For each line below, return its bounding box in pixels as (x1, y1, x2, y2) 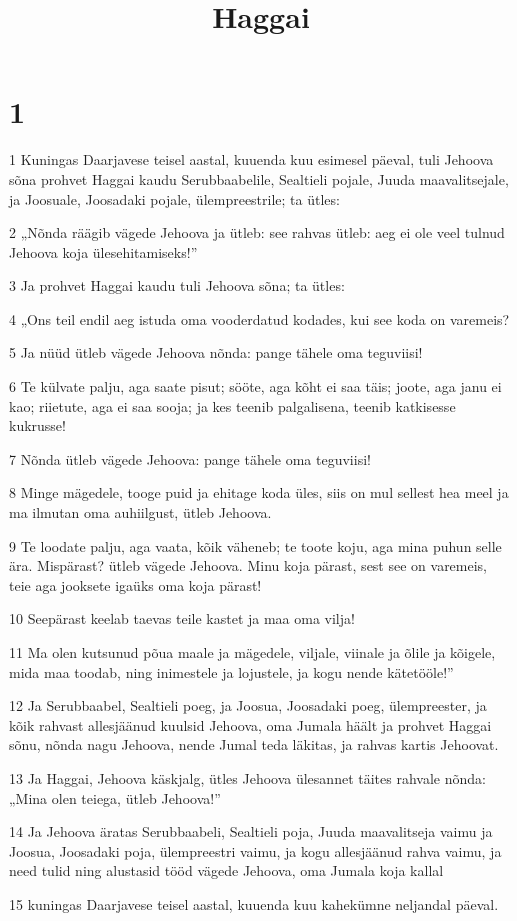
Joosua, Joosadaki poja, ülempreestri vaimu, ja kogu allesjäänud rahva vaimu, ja (9, 840, 502, 861)
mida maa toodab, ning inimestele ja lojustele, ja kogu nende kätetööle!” (9, 661, 454, 682)
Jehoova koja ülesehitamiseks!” (9, 241, 198, 262)
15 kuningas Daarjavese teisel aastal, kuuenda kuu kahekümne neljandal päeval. (9, 893, 499, 914)
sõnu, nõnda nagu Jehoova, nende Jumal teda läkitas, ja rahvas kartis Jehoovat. (9, 734, 499, 755)
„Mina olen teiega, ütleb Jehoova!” (9, 787, 221, 808)
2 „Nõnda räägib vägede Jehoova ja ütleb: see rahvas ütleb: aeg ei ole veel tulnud (9, 222, 505, 243)
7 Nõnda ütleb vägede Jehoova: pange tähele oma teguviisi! (9, 448, 371, 469)
